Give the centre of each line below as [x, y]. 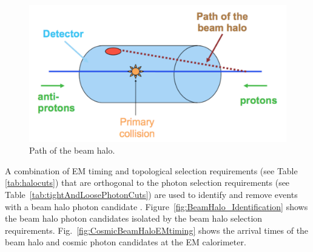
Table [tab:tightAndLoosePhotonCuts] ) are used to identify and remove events [151, 195]
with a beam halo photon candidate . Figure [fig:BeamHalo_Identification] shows [156, 206]
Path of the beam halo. [72, 150]
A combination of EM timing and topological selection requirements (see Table [151, 170]
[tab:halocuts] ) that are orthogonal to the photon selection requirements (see [147, 182]
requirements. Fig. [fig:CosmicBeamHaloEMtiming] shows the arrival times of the [157, 230]
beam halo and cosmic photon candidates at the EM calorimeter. [126, 242]
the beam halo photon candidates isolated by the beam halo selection [134, 218]
